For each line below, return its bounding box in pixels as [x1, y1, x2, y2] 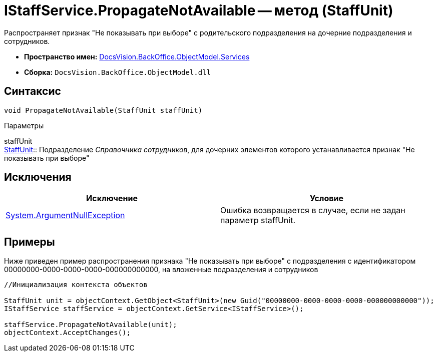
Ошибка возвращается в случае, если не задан [220, 205, 405, 216]
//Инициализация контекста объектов [4, 281, 148, 289]
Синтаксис [4, 85, 61, 98]
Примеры [4, 235, 55, 248]
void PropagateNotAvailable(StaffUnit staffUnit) [4, 106, 203, 114]
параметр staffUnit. [220, 215, 296, 226]
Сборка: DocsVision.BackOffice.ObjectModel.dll [24, 67, 211, 76]
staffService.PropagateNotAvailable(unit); [4, 321, 177, 329]
